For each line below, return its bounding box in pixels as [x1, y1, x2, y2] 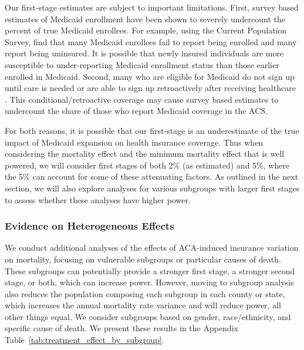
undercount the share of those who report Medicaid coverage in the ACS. [5, 105, 268, 117]
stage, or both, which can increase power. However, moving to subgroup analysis [5, 276, 294, 288]
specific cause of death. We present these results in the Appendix [5, 322, 238, 334]
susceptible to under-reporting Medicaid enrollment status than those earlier [5, 58, 279, 70]
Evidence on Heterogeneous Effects [5, 218, 174, 233]
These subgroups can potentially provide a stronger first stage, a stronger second [5, 264, 295, 277]
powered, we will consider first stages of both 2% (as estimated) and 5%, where [5, 159, 290, 171]
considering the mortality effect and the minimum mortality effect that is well [5, 147, 285, 160]
